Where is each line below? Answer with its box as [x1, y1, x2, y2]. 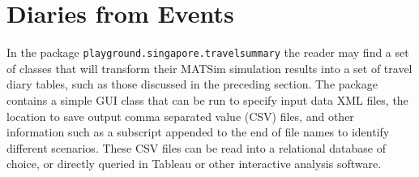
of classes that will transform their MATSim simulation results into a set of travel [6, 59, 413, 76]
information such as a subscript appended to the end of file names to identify [6, 123, 390, 140]
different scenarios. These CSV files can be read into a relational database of [6, 139, 386, 156]
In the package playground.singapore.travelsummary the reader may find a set [6, 44, 409, 61]
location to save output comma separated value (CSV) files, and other [6, 107, 354, 124]
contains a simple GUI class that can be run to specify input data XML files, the [6, 91, 408, 108]
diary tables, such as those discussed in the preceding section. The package [6, 76, 378, 93]
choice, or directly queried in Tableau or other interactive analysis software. [6, 155, 382, 172]
